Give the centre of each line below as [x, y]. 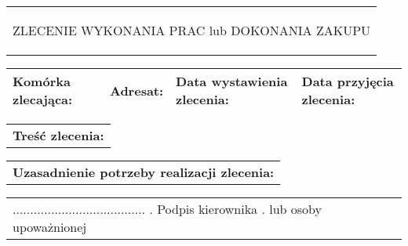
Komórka [42, 81]
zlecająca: [43, 99]
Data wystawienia [232, 81]
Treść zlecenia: [58, 135]
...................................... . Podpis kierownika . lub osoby [167, 209]
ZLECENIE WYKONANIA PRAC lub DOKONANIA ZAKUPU [192, 30]
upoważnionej [50, 227]
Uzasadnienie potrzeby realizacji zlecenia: [144, 172]
